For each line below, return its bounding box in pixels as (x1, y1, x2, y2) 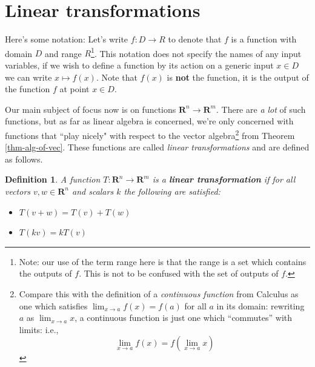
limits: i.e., (19, 323, 59, 335)
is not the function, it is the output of (167, 70, 309, 83)
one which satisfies (19, 299, 88, 312)
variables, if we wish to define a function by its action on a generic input (5, 58, 274, 71)
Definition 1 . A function (5, 173, 101, 186)
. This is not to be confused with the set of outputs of (79, 267, 279, 280)
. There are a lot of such (216, 103, 306, 115)
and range (45, 47, 82, 59)
